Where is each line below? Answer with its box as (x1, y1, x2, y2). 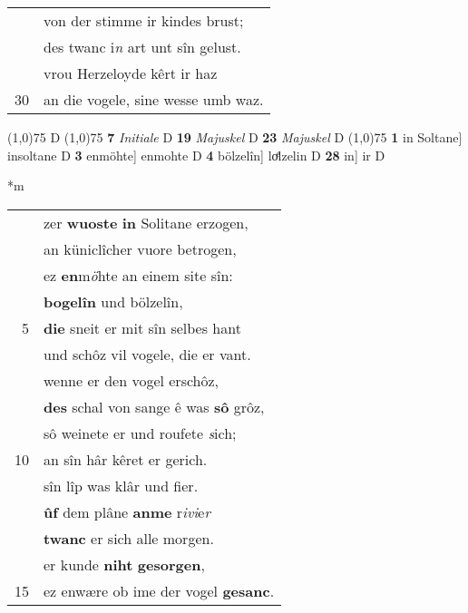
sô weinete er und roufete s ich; (44, 422, 237, 443)
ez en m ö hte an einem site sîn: (44, 264, 233, 286)
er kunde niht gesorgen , (44, 553, 205, 575)
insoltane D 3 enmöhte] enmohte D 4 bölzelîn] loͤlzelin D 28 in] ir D (7, 145, 385, 164)
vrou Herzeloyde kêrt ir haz (44, 63, 218, 83)
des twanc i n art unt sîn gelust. (44, 36, 241, 57)
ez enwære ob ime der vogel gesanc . (44, 579, 275, 601)
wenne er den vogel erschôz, (44, 369, 219, 391)
